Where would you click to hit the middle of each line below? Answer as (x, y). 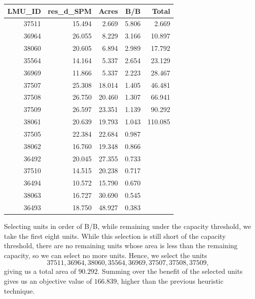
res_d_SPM (70, 11)
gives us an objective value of (48, 281)
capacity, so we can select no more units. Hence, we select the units (106, 255)
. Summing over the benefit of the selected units (170, 271)
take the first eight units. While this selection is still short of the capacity (115, 236)
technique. (19, 290)
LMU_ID (24, 11)
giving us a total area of (40, 271)
